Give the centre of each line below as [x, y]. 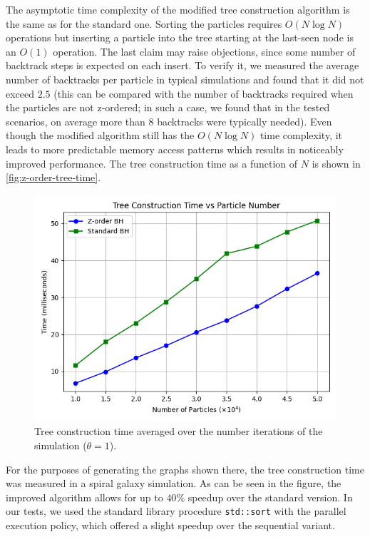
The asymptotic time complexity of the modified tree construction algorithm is [178, 9]
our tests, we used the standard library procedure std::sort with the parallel [176, 511]
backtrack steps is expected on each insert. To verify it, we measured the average [183, 65]
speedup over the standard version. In [270, 497]
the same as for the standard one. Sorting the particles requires [144, 23]
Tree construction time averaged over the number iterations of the [179, 431]
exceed [20, 93]
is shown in [336, 163]
